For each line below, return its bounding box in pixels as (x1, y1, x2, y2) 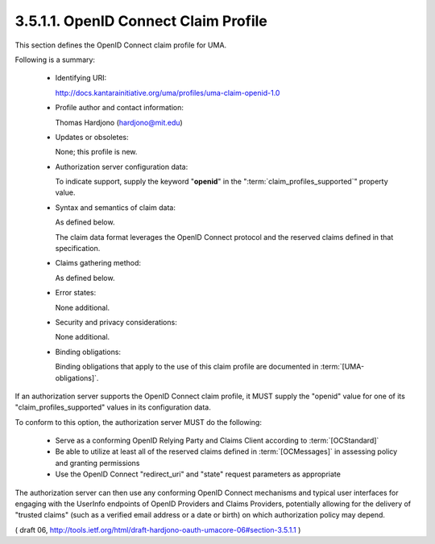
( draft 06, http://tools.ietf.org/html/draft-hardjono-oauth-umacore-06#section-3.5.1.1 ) (14, 525, 301, 534)
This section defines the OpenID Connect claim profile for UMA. (14, 40, 227, 50)
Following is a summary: (14, 55, 96, 64)
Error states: (55, 288, 97, 298)
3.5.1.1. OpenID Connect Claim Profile (14, 12, 267, 30)
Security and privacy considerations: (55, 317, 177, 327)
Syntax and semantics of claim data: (55, 202, 176, 212)
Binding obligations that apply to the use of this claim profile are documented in (55, 362, 319, 372)
